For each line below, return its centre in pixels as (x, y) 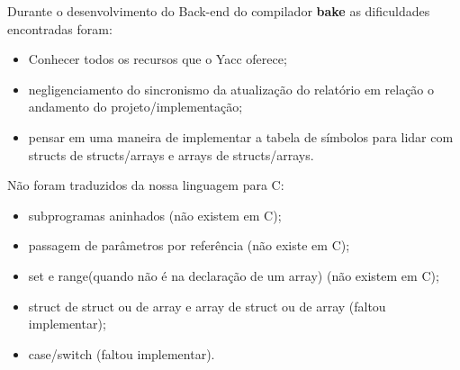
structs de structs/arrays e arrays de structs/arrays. (171, 154)
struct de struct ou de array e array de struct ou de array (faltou (207, 306)
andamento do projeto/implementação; (135, 107)
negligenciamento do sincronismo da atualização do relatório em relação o (231, 89)
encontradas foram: (60, 28)
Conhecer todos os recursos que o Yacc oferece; (158, 59)
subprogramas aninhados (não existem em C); (155, 215)
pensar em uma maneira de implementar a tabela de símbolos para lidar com (241, 136)
